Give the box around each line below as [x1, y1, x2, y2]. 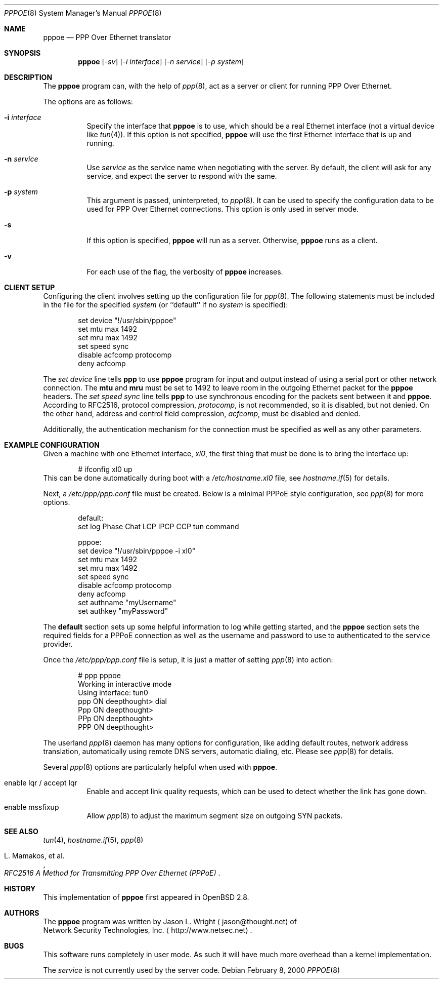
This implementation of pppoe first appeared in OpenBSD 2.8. [43, 893, 249, 901]
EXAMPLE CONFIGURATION [4, 441, 100, 449]
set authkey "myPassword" [78, 607, 168, 615]
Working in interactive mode [78, 680, 172, 688]
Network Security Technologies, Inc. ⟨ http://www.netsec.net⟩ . [43, 926, 252, 934]
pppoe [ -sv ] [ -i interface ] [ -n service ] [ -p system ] [78, 57, 244, 66]
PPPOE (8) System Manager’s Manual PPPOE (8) [4, 9, 162, 17]
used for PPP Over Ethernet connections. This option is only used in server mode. [86, 205, 359, 213]
